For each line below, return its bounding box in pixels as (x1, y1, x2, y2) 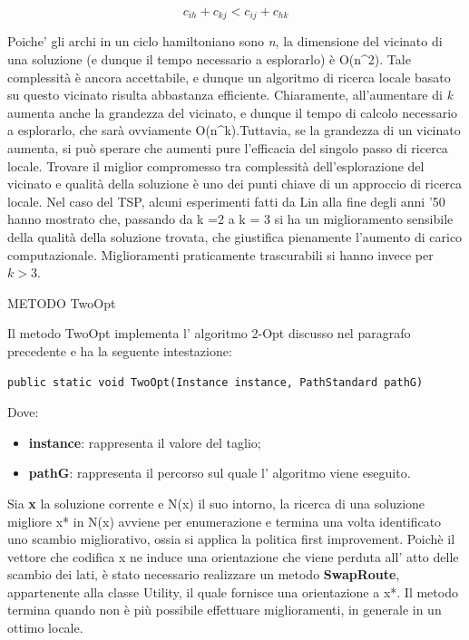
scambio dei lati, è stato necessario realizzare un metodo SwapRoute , (7, 565, 400, 584)
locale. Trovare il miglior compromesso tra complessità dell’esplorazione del (7, 156, 425, 175)
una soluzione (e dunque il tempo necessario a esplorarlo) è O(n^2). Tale (7, 50, 411, 69)
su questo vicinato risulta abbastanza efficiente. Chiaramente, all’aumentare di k (7, 85, 454, 104)
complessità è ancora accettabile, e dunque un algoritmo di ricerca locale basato (7, 67, 451, 86)
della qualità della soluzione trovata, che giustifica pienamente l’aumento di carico (7, 227, 463, 246)
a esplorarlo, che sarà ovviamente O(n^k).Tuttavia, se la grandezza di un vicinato (7, 121, 461, 140)
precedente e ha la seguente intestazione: (7, 341, 232, 360)
